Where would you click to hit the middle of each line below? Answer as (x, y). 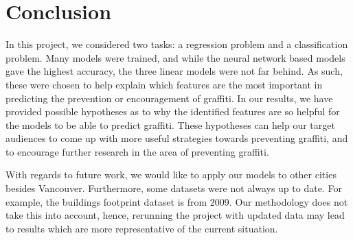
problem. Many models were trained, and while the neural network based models (175, 57)
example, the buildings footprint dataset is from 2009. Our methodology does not (177, 201)
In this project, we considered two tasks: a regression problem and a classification (177, 44)
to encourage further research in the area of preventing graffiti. (137, 151)
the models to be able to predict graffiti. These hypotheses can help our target (170, 124)
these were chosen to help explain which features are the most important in (164, 84)
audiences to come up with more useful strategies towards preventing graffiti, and (177, 138)
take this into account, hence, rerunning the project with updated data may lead (175, 215)
